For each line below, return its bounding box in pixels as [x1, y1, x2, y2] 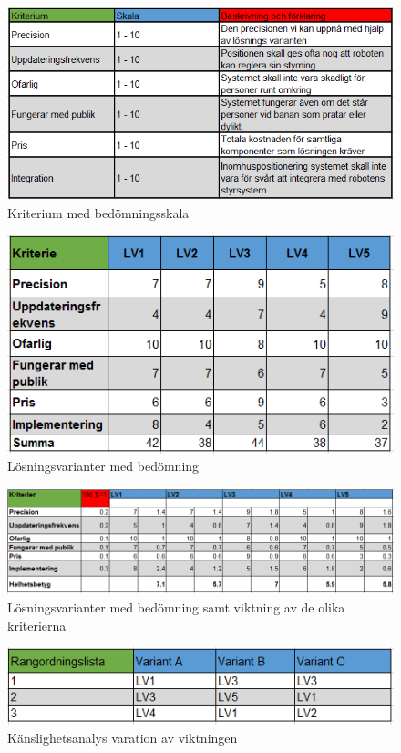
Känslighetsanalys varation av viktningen [7, 727, 238, 747]
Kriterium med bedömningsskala [7, 203, 190, 222]
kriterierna [7, 615, 67, 634]
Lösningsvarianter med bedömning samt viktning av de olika [7, 597, 345, 616]
